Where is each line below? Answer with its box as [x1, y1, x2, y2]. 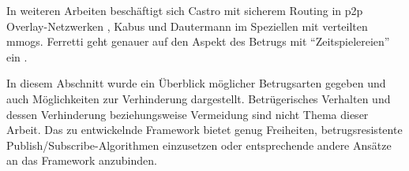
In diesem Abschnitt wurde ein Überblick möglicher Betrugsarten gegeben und [6, 75, 386, 91]
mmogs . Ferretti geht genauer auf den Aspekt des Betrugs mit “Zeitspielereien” [6, 33, 390, 50]
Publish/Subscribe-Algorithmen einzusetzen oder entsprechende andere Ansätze [6, 136, 392, 153]
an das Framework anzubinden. [6, 152, 157, 169]
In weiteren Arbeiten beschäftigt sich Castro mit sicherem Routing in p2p [6, 2, 363, 18]
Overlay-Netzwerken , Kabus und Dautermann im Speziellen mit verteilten [6, 17, 368, 34]
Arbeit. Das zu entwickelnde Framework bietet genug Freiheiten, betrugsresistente [6, 121, 403, 138]
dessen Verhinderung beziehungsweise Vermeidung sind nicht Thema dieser [6, 106, 369, 122]
